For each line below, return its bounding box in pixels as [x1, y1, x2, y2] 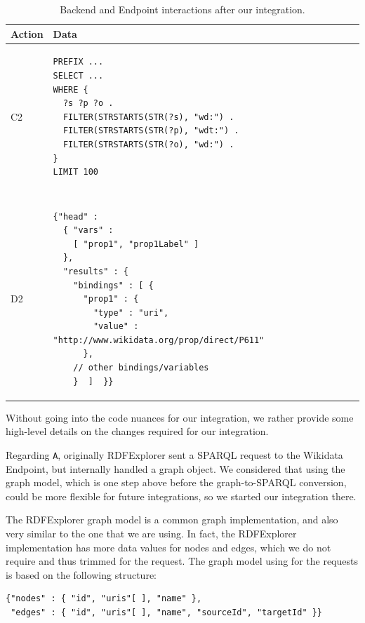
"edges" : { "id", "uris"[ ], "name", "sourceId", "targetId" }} [11, 607, 323, 617]
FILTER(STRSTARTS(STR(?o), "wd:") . [62, 140, 234, 149]
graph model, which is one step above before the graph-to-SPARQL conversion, [6, 475, 347, 490]
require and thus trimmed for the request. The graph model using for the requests [6, 554, 358, 568]
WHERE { [53, 84, 88, 95]
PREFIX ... [53, 57, 104, 67]
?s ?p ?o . [62, 98, 114, 109]
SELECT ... [53, 71, 104, 81]
